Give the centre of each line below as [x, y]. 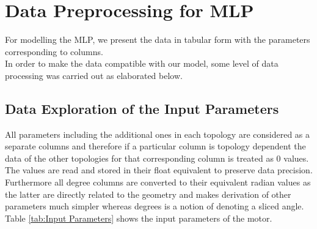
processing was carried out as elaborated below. [94, 75]
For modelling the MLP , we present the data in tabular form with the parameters [158, 39]
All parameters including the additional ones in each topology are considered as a [158, 134]
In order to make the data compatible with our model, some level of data [142, 63]
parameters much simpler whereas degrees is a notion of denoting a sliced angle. [155, 206]
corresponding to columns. [54, 51]
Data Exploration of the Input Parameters [142, 108]
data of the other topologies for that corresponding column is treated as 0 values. [157, 158]
